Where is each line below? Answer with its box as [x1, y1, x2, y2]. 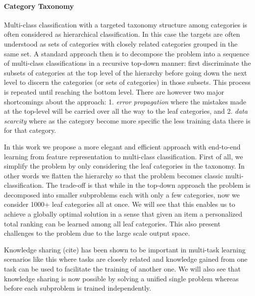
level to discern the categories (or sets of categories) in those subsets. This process [4, 77, 251, 87]
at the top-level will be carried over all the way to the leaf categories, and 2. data [4, 106, 248, 116]
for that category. [4, 125, 56, 135]
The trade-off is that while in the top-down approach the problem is [46, 180, 251, 190]
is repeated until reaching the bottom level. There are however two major [4, 86, 225, 97]
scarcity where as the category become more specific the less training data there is [4, 115, 251, 125]
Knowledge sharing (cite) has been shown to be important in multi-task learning [4, 244, 246, 254]
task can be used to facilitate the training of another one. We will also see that [4, 264, 241, 274]
